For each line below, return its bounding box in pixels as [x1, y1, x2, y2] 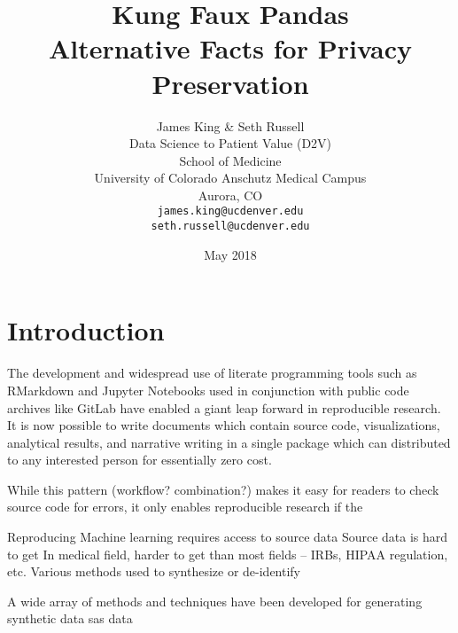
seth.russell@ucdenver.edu [151, 220, 310, 233]
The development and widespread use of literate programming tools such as [7, 363, 417, 382]
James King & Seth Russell [156, 116, 305, 135]
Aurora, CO [198, 185, 263, 204]
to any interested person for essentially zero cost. [7, 450, 272, 469]
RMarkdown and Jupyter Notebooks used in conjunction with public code [7, 380, 409, 399]
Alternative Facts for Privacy [48, 30, 413, 66]
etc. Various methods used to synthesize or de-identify [7, 562, 301, 581]
